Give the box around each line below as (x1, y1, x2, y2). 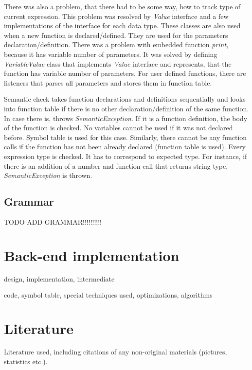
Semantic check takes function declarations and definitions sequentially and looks (4, 94, 246, 104)
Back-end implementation (4, 245, 180, 265)
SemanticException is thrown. (4, 170, 92, 180)
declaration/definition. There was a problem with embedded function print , (4, 39, 229, 50)
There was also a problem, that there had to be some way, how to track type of (4, 1, 241, 11)
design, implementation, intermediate (4, 273, 115, 283)
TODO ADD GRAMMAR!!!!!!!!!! (4, 216, 102, 227)
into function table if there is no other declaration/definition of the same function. (4, 103, 249, 113)
